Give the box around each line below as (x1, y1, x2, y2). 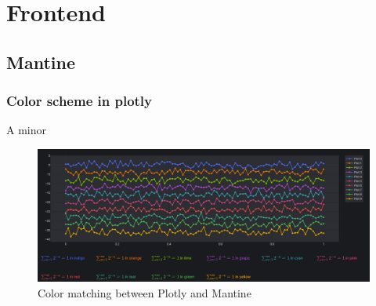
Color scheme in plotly (6, 91, 153, 111)
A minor (6, 122, 46, 138)
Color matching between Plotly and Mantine (38, 284, 251, 301)
